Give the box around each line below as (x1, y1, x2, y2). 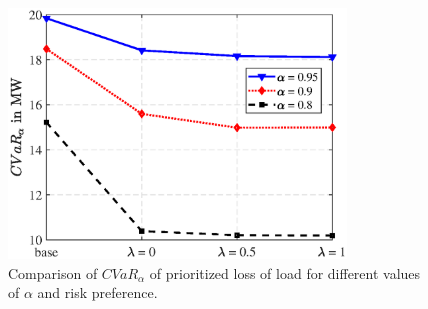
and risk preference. (37, 282, 158, 303)
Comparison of (8, 262, 98, 283)
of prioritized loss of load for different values (149, 262, 421, 283)
